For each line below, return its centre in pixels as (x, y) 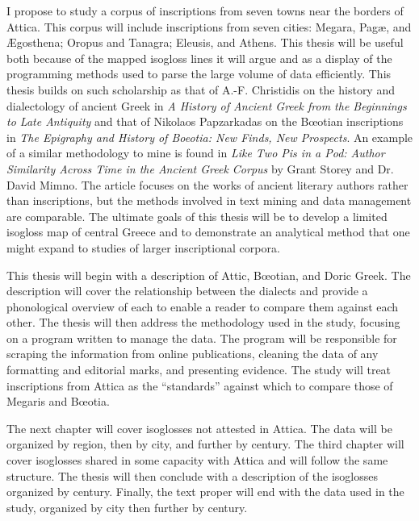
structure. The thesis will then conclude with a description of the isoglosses (192, 475)
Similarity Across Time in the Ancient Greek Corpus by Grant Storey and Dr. (200, 168)
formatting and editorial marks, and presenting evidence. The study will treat (199, 370)
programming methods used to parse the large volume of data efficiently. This (199, 74)
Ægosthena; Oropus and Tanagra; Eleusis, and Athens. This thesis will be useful (205, 42)
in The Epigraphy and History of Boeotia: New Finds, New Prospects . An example (210, 137)
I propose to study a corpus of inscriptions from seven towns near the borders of (205, 10)
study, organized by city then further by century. (127, 507)
